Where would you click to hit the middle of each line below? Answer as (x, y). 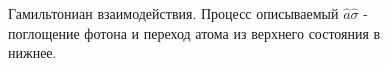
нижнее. (32, 52)
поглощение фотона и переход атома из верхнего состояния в (194, 32)
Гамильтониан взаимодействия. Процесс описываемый (173, 13)
